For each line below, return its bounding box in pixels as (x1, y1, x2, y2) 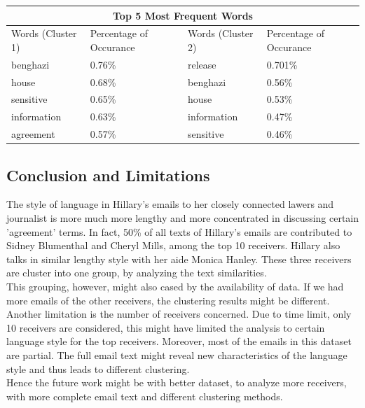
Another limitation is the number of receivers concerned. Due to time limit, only (6, 307, 352, 321)
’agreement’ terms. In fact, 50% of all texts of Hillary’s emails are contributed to (6, 224, 352, 239)
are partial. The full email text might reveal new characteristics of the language (6, 347, 347, 362)
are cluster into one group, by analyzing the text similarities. (6, 265, 267, 280)
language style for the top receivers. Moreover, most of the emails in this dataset (6, 334, 352, 349)
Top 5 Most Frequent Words (113, 8, 253, 22)
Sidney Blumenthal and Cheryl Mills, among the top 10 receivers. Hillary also (6, 238, 340, 253)
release (187, 57, 216, 71)
